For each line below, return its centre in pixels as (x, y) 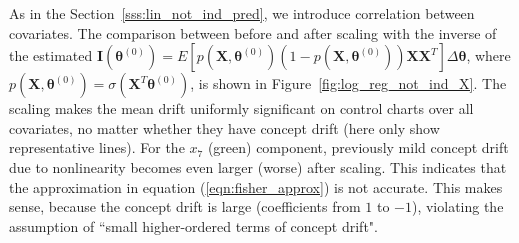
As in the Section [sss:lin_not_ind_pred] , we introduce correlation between (242, 13)
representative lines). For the (97, 147)
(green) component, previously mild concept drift (358, 147)
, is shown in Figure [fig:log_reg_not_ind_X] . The (348, 83)
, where (488, 55)
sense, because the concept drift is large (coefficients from (185, 206)
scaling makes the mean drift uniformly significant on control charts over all (241, 108)
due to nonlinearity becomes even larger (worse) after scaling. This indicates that (258, 166)
